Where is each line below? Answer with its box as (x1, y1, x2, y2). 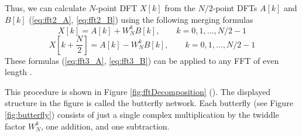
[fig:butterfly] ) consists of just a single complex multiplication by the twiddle (5, 108, 279, 121)
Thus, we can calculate (5, 2, 87, 13)
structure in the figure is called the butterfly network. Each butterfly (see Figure (5, 97, 293, 109)
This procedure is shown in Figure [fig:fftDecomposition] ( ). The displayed (5, 85, 270, 97)
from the (164, 2, 195, 13)
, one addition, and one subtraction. (40, 120, 170, 132)
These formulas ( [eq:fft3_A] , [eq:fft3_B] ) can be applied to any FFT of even (5, 54, 279, 66)
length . (5, 66, 32, 78)
